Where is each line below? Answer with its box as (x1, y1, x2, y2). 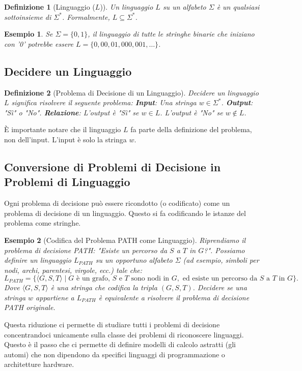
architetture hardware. (4, 359, 74, 369)
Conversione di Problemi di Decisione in (4, 159, 221, 174)
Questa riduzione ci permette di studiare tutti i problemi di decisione (4, 319, 220, 330)
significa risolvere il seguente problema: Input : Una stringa (11, 97, 197, 108)
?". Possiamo (204, 244, 245, 255)
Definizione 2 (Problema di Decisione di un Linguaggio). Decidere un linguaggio (4, 87, 259, 98)
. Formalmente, (62, 11, 110, 22)
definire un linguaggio (4, 255, 71, 265)
